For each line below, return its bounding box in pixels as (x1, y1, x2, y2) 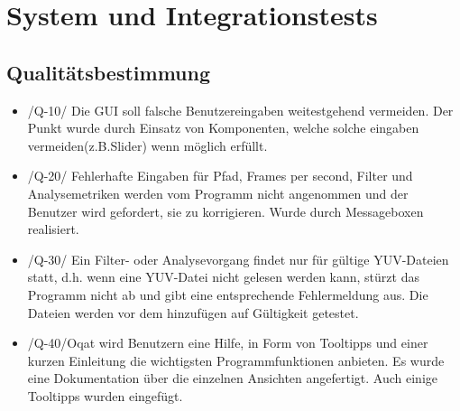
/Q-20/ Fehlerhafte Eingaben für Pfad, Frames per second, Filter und (27, 166, 413, 185)
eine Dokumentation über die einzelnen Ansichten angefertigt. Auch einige (27, 369, 437, 388)
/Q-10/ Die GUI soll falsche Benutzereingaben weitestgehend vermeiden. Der (27, 100, 454, 119)
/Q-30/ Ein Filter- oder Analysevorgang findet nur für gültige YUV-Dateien (27, 249, 449, 268)
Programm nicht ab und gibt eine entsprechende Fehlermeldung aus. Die (27, 285, 428, 304)
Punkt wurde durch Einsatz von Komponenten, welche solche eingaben (27, 118, 419, 137)
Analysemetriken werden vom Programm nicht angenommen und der (27, 183, 409, 202)
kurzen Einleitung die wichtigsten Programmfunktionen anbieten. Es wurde (27, 350, 445, 369)
